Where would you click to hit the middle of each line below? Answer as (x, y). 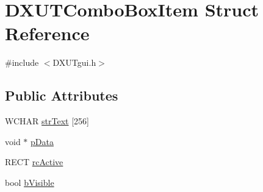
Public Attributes (62, 95)
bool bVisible (30, 182)
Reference (47, 33)
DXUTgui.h (74, 62)
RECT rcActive (34, 162)
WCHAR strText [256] (47, 121)
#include (22, 62)
